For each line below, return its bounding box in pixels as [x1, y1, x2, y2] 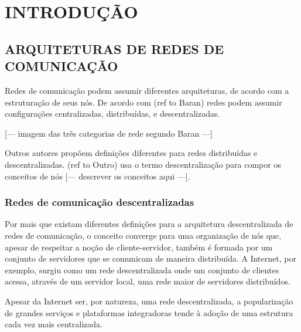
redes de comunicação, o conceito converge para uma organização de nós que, [5, 229, 281, 241]
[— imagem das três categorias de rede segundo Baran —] [5, 127, 213, 139]
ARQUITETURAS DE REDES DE [5, 39, 224, 57]
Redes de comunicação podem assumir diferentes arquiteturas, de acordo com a [5, 84, 289, 96]
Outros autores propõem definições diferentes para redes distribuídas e [5, 147, 258, 159]
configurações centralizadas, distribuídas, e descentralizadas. [5, 107, 220, 120]
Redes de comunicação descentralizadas [5, 195, 194, 209]
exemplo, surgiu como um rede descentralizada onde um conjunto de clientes [5, 263, 279, 276]
